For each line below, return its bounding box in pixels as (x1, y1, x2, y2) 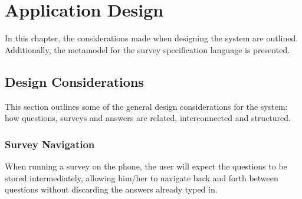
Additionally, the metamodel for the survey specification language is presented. (5, 43, 290, 56)
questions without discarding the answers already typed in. (5, 183, 218, 195)
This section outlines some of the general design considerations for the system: (5, 100, 288, 112)
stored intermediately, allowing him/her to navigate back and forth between (5, 171, 278, 184)
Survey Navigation (5, 136, 95, 151)
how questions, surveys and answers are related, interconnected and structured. (5, 112, 291, 124)
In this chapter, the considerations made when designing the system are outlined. (5, 32, 298, 44)
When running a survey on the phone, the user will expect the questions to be (5, 159, 287, 172)
